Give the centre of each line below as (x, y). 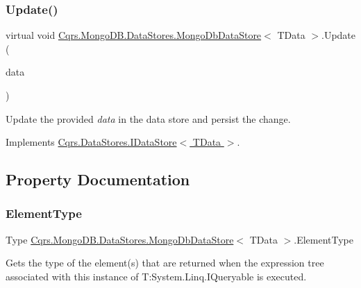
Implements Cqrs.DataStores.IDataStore (91, 142)
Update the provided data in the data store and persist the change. (148, 118)
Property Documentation (98, 179)
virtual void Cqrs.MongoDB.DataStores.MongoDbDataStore (134, 35)
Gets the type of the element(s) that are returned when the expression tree (165, 263)
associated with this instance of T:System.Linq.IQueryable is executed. (156, 276)
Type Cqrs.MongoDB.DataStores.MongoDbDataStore (120, 239)
